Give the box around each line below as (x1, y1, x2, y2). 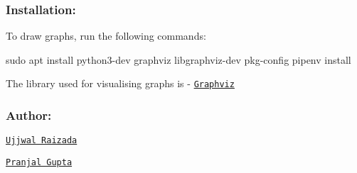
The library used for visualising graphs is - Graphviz (6, 76, 235, 91)
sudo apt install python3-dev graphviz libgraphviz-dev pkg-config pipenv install (6, 52, 351, 67)
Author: (6, 106, 52, 123)
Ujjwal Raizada (6, 135, 78, 146)
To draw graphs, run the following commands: (6, 28, 206, 43)
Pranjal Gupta (6, 157, 73, 167)
